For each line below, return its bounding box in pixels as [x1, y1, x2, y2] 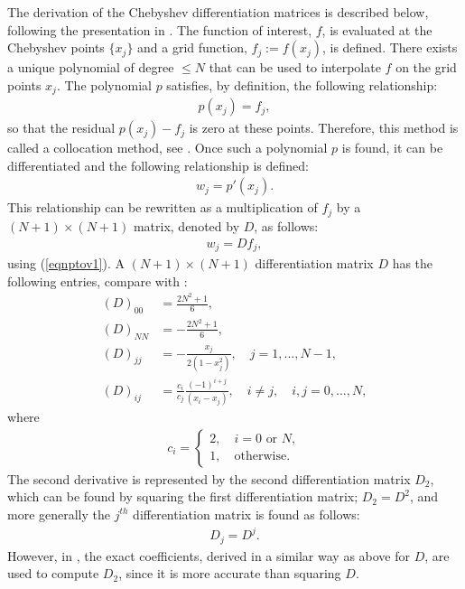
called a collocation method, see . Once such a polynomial [7, 138, 328, 157]
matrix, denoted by [133, 216, 240, 235]
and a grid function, [137, 38, 247, 57]
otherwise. [234, 450, 291, 463]
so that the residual [7, 118, 116, 137]
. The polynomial [56, 75, 152, 94]
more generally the [7, 504, 111, 523]
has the [392, 254, 433, 273]
